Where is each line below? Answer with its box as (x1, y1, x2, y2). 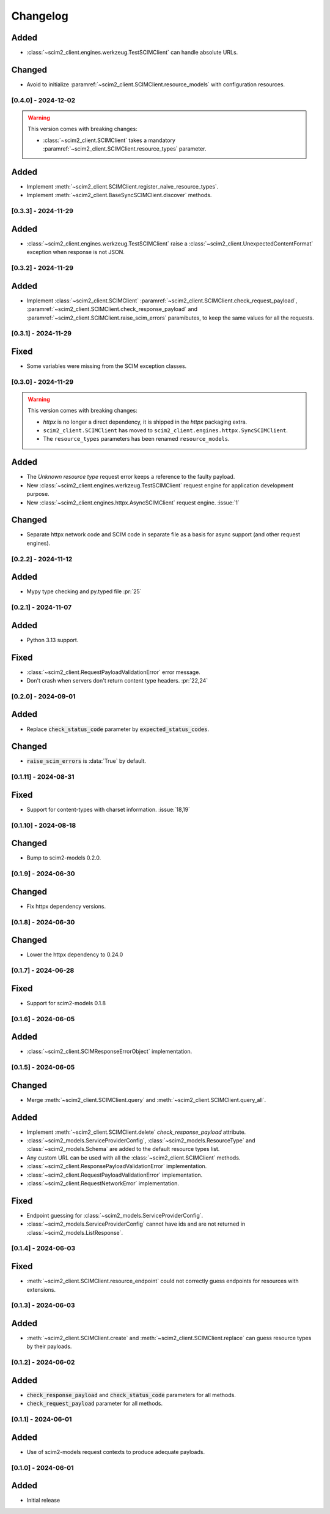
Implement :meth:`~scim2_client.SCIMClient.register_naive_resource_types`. (26, 183, 219, 190)
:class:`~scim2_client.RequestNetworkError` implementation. (26, 1180, 180, 1187)
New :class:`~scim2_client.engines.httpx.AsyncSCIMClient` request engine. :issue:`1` (26, 499, 240, 506)
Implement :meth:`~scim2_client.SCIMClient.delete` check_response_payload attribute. (26, 1128, 246, 1136)
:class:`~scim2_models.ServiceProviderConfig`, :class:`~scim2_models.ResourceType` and (26, 1137, 256, 1144)
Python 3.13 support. (26, 636, 79, 643)
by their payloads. (26, 1343, 72, 1350)
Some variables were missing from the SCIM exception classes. (26, 362, 187, 370)
